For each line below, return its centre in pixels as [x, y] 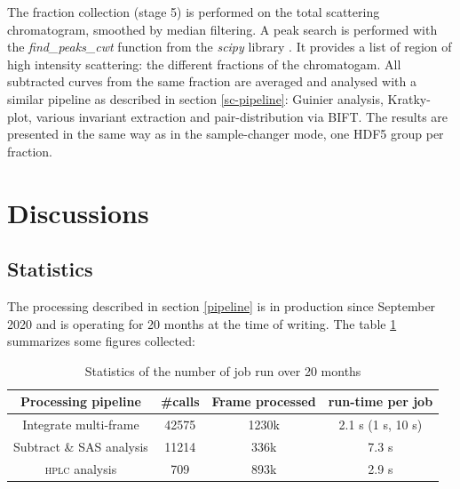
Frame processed [264, 401]
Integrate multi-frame [81, 425]
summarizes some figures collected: [101, 341]
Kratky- [409, 98]
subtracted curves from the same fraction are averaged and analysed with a [212, 81]
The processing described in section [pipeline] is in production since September [222, 305]
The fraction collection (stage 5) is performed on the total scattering [194, 12]
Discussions [78, 212]
